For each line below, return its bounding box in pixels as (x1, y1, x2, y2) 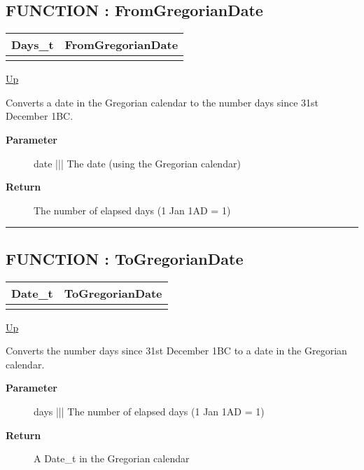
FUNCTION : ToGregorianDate (6, 247, 244, 269)
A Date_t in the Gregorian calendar (34, 451, 190, 466)
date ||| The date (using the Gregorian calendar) (34, 155, 241, 170)
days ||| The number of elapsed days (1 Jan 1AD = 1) (34, 403, 265, 418)
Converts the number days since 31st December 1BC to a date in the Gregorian (6, 343, 347, 358)
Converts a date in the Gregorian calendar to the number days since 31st (6, 95, 319, 109)
